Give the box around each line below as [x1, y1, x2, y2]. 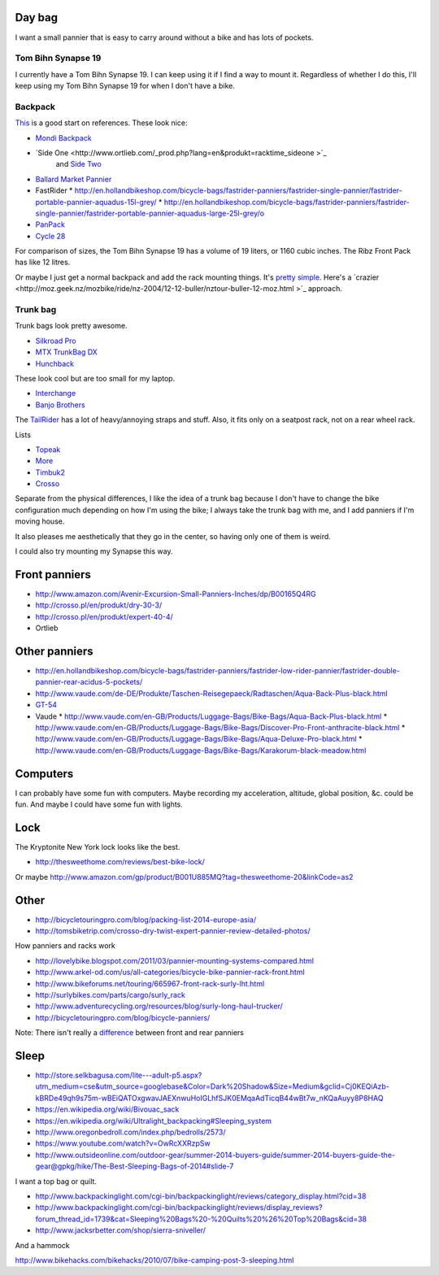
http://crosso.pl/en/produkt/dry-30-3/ [35, 600, 163, 610]
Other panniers [15, 644, 93, 658]
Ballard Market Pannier [35, 174, 112, 184]
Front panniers [15, 568, 91, 581]
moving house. [15, 516, 65, 526]
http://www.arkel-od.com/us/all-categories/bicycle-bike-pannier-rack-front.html [35, 968, 305, 977]
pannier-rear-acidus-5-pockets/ [35, 677, 143, 687]
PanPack [35, 220, 65, 229]
